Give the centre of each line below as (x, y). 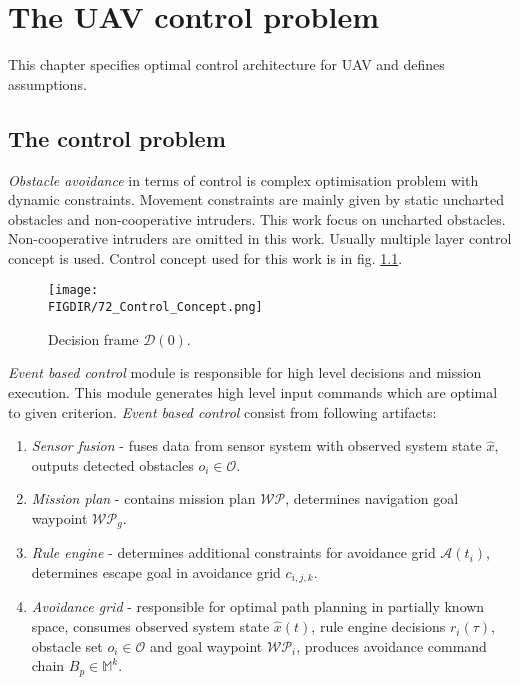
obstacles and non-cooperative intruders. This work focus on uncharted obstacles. (257, 218)
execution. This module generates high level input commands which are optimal (253, 391)
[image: (73, 290)
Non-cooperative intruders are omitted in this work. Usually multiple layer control (260, 238)
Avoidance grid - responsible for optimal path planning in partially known (258, 606)
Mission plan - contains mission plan (143, 498)
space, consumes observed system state (150, 626)
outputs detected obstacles (112, 464)
